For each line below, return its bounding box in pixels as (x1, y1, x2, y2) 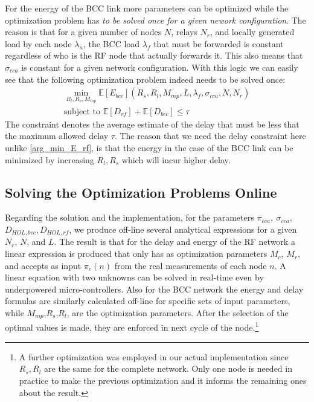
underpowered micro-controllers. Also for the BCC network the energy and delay (5, 282, 304, 295)
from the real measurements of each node (114, 259, 267, 271)
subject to (63, 107, 101, 116)
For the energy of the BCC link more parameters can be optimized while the (5, 2, 289, 14)
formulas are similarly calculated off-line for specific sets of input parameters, (5, 294, 290, 307)
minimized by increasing (5, 153, 94, 166)
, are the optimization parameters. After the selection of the (66, 306, 289, 319)
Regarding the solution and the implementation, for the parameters (5, 211, 254, 224)
